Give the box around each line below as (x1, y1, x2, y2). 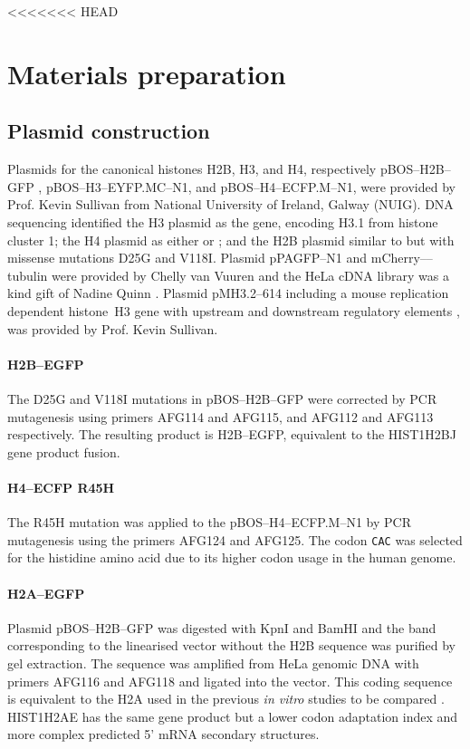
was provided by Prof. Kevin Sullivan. (7, 319, 218, 338)
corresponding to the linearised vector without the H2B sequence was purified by (7, 636, 456, 655)
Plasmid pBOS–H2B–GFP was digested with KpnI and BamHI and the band (7, 618, 436, 637)
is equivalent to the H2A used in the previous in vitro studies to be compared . (7, 689, 445, 708)
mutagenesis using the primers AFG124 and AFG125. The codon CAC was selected (7, 530, 463, 549)
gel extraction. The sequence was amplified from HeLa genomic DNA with (7, 653, 419, 672)
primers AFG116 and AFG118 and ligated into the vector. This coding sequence (7, 671, 453, 690)
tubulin (7, 265, 48, 284)
